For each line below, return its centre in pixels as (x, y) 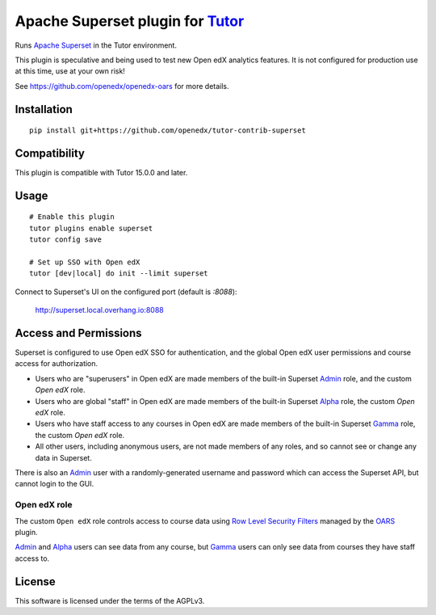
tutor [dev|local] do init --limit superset (119, 274)
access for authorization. (57, 364)
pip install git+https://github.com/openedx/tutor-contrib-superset (168, 131)
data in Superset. (63, 457)
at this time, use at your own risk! (70, 71)
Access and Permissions (78, 333)
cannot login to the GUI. (55, 484)
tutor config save (66, 240)
